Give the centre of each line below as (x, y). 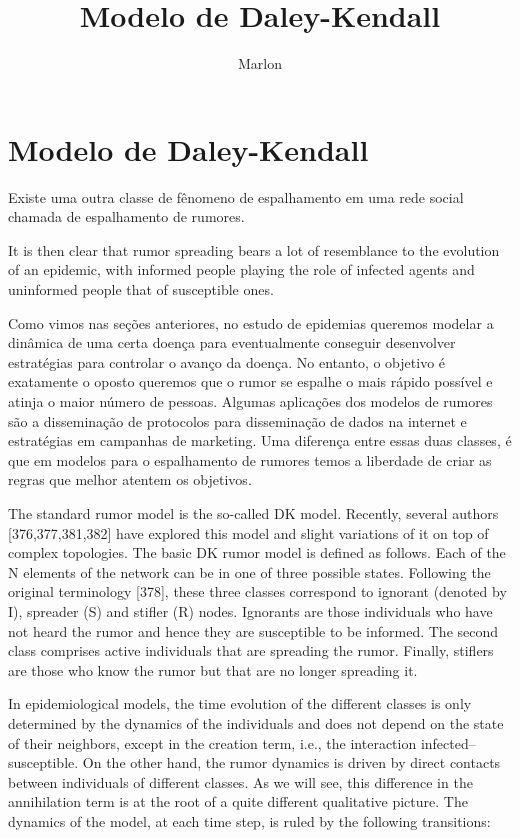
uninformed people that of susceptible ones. (141, 289)
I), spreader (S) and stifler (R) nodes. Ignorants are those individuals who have (250, 610)
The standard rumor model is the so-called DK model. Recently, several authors (253, 512)
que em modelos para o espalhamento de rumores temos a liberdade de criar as (250, 459)
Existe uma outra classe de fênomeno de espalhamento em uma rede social (236, 196)
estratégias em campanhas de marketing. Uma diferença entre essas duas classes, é (260, 440)
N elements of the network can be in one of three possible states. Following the (249, 571)
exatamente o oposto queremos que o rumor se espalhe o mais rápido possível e (250, 381)
